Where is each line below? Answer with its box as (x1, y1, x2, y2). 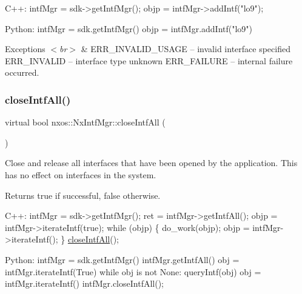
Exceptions (5, 42, 45, 55)
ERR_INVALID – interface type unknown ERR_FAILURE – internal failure (5, 54, 293, 67)
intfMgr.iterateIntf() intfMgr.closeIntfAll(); (5, 277, 164, 290)
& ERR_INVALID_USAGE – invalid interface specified (81, 42, 290, 55)
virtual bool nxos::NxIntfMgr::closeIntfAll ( (5, 116, 166, 129)
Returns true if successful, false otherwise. (5, 189, 161, 201)
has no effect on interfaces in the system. (5, 168, 156, 181)
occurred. (5, 66, 39, 79)
